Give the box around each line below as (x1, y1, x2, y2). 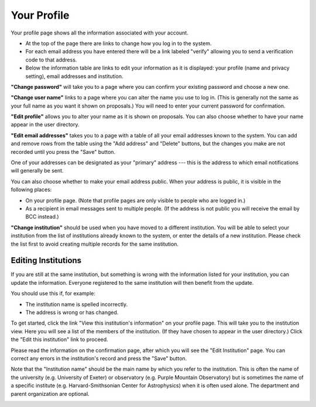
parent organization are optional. (11, 390, 90, 397)
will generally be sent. (11, 167, 64, 174)
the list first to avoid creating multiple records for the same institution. (11, 240, 178, 247)
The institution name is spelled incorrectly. (25, 301, 128, 308)
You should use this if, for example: (11, 290, 96, 297)
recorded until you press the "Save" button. (11, 148, 116, 155)
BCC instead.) (25, 213, 59, 220)
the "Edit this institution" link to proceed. (11, 336, 108, 343)
